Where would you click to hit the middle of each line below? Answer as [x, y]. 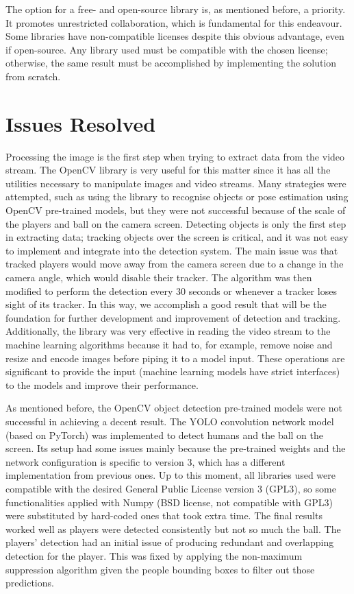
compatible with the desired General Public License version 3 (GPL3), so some [171, 488]
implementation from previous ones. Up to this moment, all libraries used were [171, 475]
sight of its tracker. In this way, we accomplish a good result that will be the [166, 304]
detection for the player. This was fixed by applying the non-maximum [154, 555]
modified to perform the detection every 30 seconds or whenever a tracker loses [171, 290]
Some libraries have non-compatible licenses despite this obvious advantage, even [175, 36]
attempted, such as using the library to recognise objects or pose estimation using [177, 197]
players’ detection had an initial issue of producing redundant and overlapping [170, 542]
